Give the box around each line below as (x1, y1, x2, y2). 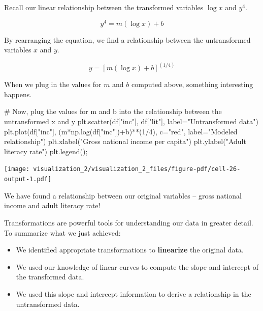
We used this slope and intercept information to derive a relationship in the (16, 288, 251, 299)
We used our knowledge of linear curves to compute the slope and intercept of (16, 261, 258, 272)
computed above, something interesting (131, 79, 253, 90)
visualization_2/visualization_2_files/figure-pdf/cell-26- (33, 165, 241, 173)
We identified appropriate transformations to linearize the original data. (16, 244, 244, 255)
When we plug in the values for (4, 79, 102, 90)
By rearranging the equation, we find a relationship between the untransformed (4, 34, 251, 45)
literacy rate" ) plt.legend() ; (4, 146, 88, 156)
